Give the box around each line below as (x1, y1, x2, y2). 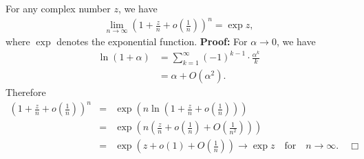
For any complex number (6, 1, 111, 15)
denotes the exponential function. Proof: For (56, 34, 248, 49)
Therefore (6, 85, 46, 99)
